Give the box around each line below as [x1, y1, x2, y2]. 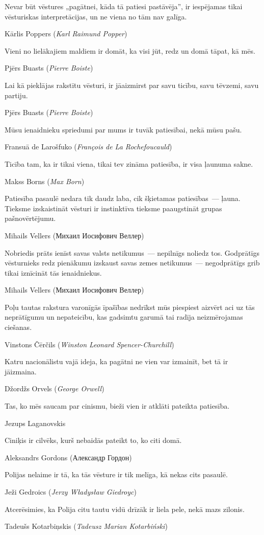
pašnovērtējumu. [5, 213, 56, 224]
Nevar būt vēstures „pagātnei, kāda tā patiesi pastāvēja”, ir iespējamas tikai [5, 1, 243, 11]
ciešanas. [5, 322, 32, 332]
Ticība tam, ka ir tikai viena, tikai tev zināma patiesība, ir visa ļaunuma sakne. [5, 158, 253, 169]
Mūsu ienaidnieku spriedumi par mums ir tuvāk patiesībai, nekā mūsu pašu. [5, 124, 242, 135]
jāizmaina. [5, 366, 37, 376]
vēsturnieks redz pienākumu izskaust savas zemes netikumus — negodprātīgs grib [5, 257, 260, 268]
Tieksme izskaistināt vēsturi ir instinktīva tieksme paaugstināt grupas [5, 203, 222, 213]
